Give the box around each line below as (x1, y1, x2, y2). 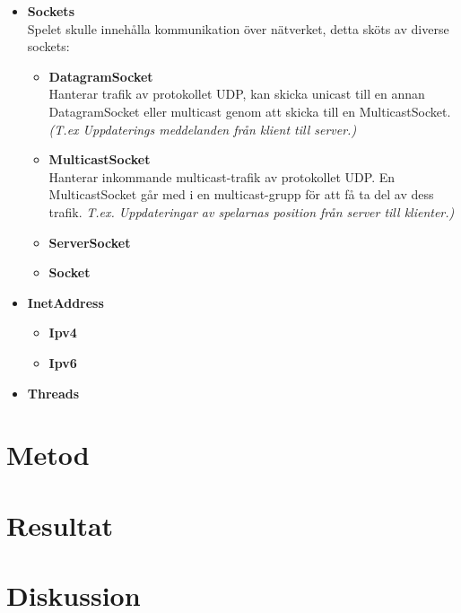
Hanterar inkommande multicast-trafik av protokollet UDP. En (48, 167, 396, 186)
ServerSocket (48, 232, 131, 251)
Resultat (6, 506, 114, 543)
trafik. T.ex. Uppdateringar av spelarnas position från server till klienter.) (48, 202, 455, 221)
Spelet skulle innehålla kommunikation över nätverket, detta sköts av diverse (27, 19, 449, 38)
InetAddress (27, 293, 104, 311)
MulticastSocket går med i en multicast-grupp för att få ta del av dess (48, 185, 434, 204)
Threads (27, 383, 80, 402)
